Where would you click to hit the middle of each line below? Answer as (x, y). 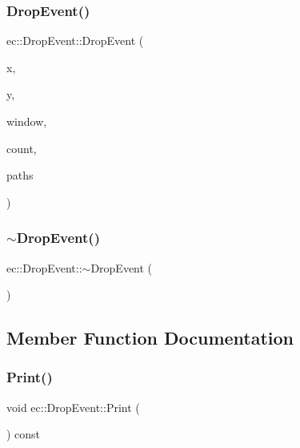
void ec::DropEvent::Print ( (73, 407)
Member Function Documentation (150, 338)
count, (22, 148)
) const (24, 434)
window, (27, 121)
